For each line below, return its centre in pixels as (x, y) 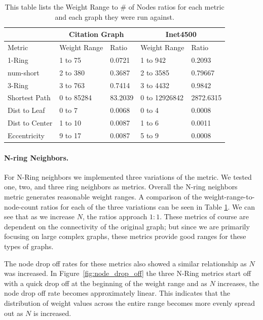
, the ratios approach (115, 216)
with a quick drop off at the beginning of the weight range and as (106, 283)
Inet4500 (181, 34)
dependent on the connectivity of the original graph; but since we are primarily (127, 226)
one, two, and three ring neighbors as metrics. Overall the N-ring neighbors (121, 187)
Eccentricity (26, 135)
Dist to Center (30, 123)
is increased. (52, 313)
